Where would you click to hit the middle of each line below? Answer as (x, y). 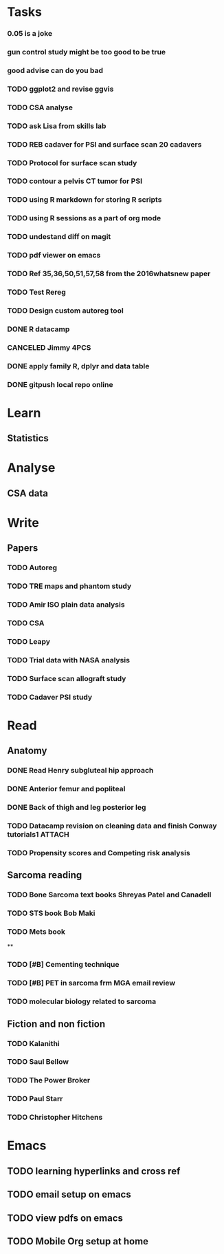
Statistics (28, 438)
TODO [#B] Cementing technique (63, 965)
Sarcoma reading (45, 875)
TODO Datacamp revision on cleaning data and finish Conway (112, 826)
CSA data (28, 493)
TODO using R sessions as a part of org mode (84, 218)
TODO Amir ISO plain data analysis (66, 605)
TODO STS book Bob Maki (51, 913)
